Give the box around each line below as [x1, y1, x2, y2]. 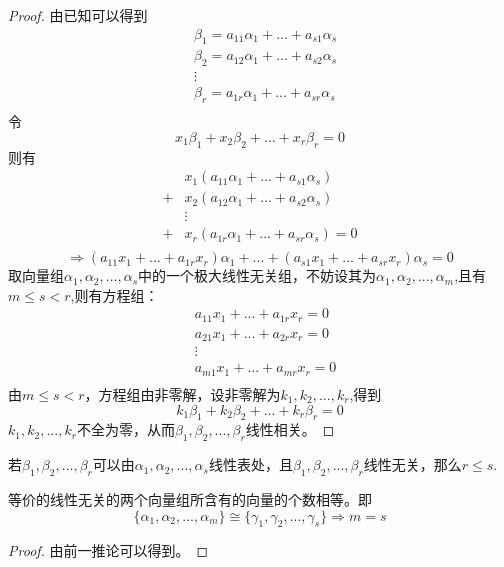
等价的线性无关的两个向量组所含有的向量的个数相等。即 [8, 488, 372, 509]
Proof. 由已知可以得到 [8, 5, 148, 25]
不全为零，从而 [76, 419, 175, 440]
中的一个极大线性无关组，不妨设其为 [138, 265, 377, 286]
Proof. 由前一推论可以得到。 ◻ [8, 540, 209, 561]
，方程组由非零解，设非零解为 [84, 383, 281, 404]
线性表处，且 [208, 454, 293, 475]
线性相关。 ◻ [245, 419, 335, 440]
